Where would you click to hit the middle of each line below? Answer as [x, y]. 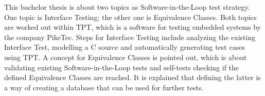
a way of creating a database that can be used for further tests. [104, 87]
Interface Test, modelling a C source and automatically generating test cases [125, 47]
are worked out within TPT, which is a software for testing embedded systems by [132, 27]
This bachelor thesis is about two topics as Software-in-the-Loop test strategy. [127, 7]
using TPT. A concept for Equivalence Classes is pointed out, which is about [126, 57]
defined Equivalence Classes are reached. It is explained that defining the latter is [132, 77]
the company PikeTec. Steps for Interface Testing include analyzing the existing [130, 37]
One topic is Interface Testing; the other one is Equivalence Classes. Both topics [130, 17]
